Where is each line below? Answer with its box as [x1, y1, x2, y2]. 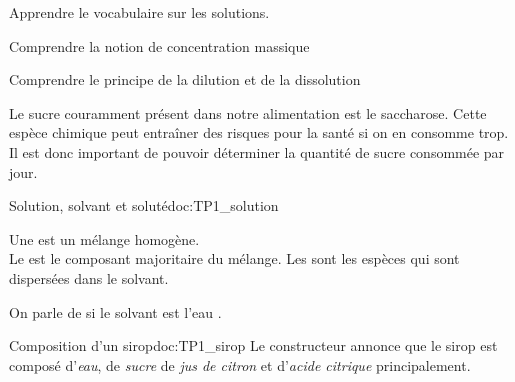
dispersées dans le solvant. [9, 267, 169, 288]
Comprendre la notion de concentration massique [9, 35, 310, 56]
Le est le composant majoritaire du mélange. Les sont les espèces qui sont [9, 248, 460, 269]
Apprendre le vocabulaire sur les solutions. [9, 2, 270, 22]
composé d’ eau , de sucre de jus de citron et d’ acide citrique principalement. [9, 354, 471, 375]
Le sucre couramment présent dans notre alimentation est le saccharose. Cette [9, 102, 487, 123]
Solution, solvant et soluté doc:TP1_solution [9, 195, 279, 216]
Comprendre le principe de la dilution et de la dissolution [9, 69, 361, 90]
